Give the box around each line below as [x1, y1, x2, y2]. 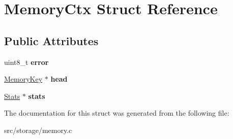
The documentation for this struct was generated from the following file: [4, 108, 229, 118]
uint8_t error [4, 56, 49, 67]
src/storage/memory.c [4, 124, 72, 135]
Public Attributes [4, 32, 99, 48]
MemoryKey [4, 74, 43, 84]
